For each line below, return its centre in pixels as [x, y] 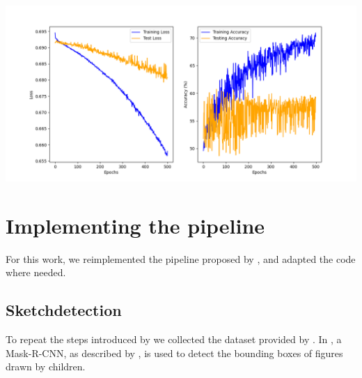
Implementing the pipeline [135, 225]
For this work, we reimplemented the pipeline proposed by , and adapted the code [181, 258]
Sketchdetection [64, 310]
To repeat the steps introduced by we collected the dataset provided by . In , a [174, 339]
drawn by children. [46, 366]
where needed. [36, 272]
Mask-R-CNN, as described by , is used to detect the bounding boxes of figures [174, 353]
